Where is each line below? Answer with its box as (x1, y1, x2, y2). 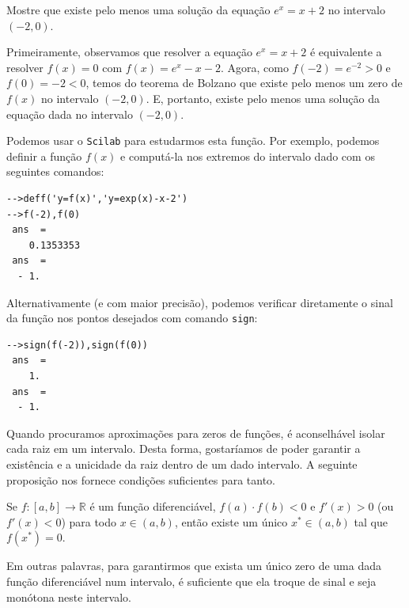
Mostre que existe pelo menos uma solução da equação (6, 2, 271, 17)
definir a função (6, 147, 82, 164)
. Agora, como (220, 59, 289, 75)
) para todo (61, 513, 117, 530)
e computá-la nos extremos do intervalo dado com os (120, 147, 375, 164)
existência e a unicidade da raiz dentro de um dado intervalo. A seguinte (6, 455, 358, 472)
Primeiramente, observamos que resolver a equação (6, 44, 252, 60)
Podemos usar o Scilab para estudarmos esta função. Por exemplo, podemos (6, 132, 380, 149)
